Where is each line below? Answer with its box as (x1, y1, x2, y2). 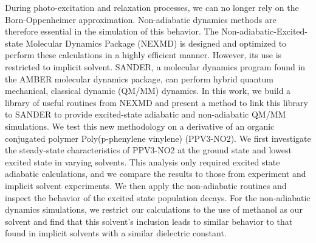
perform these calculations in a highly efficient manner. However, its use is (5, 48, 282, 61)
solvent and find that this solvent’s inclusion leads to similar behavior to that (5, 215, 293, 227)
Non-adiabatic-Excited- (221, 25, 308, 38)
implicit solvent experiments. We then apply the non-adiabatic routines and (5, 179, 287, 191)
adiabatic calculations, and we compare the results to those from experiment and (5, 167, 306, 180)
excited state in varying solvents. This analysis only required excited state (5, 155, 280, 168)
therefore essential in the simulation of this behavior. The (5, 25, 219, 38)
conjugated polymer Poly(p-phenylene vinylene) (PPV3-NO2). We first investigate (5, 131, 311, 144)
